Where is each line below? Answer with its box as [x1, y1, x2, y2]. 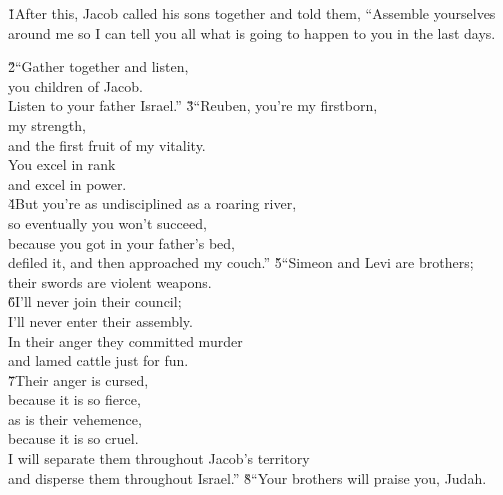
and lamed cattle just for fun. [8, 350, 189, 371]
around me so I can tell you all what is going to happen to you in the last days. [8, 22, 496, 43]
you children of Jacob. [8, 75, 143, 96]
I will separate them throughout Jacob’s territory [8, 448, 310, 469]
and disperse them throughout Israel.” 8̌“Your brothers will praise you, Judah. [8, 467, 487, 488]
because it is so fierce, [8, 389, 141, 410]
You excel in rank [8, 154, 116, 175]
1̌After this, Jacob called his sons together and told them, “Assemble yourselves [8, 3, 496, 23]
